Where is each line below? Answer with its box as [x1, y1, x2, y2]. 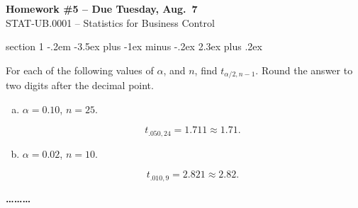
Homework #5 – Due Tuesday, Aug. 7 [6, 1, 198, 16]
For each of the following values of [6, 62, 154, 77]
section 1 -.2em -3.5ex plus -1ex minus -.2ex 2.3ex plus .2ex [6, 39, 262, 54]
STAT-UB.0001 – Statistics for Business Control [6, 15, 215, 30]
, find [194, 62, 218, 77]
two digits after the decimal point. [6, 78, 154, 93]
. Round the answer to [255, 62, 353, 77]
